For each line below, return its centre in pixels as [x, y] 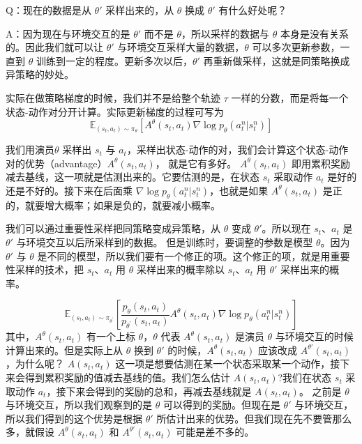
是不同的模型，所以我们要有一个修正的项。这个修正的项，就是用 [184, 255]
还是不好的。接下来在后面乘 [69, 190]
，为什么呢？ [35, 363]
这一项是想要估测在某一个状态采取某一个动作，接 [228, 363]
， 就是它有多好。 [196, 163]
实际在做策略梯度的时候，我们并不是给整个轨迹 [113, 97]
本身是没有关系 [314, 33]
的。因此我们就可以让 [54, 47]
